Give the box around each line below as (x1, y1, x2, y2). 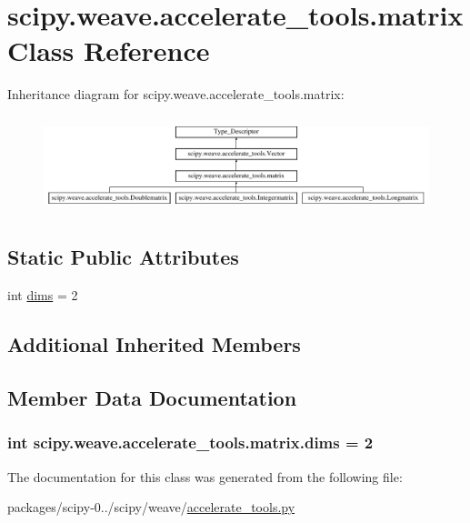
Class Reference (7, 32, 210, 69)
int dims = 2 (7, 286, 78, 305)
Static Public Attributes (7, 243, 239, 271)
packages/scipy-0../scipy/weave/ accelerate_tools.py (7, 498, 295, 517)
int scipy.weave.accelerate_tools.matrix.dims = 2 (7, 431, 374, 454)
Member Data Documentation (7, 383, 297, 411)
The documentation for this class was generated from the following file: (7, 467, 403, 486)
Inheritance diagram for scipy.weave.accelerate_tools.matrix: (7, 85, 345, 104)
